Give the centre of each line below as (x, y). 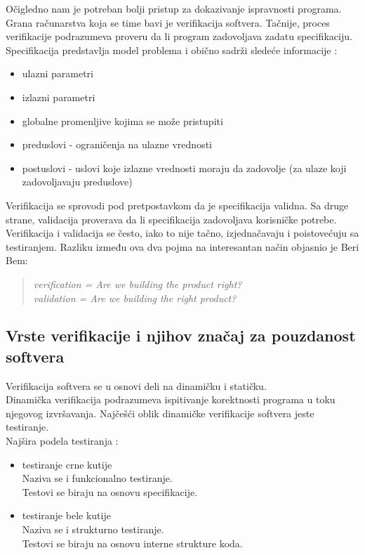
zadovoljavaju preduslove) (77, 182)
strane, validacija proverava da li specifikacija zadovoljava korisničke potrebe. (171, 219)
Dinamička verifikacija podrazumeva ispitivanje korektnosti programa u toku (171, 399)
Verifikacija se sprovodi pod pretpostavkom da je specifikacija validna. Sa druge (177, 205)
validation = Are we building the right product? (135, 298)
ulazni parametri (58, 73)
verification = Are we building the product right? (138, 283)
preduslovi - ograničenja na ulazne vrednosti (117, 144)
